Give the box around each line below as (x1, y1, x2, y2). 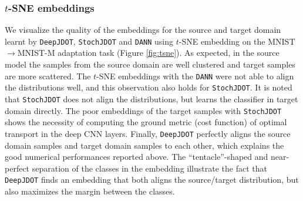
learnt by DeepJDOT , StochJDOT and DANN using (5, 35, 174, 47)
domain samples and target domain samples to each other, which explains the (5, 139, 284, 151)
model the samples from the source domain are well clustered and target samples (5, 58, 295, 71)
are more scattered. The (5, 69, 91, 82)
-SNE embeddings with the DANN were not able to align (96, 69, 294, 82)
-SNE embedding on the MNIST (179, 35, 295, 47)
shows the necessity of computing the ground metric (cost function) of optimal (5, 116, 287, 128)
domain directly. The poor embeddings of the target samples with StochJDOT (5, 104, 282, 116)
